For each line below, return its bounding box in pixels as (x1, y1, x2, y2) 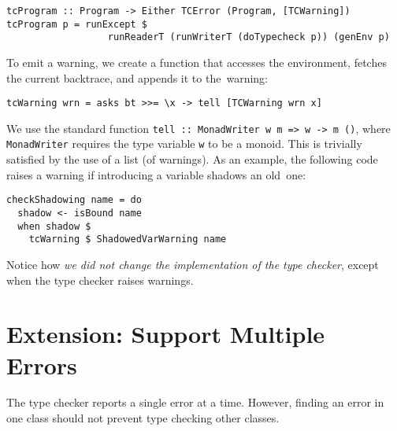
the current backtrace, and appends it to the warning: (6, 69, 268, 86)
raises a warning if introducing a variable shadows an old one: (6, 166, 306, 182)
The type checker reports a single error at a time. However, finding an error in (6, 394, 384, 411)
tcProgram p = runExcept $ (6, 18, 147, 30)
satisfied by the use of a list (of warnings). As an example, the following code (6, 151, 378, 168)
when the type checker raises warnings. (6, 271, 194, 288)
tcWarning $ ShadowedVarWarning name (28, 234, 227, 245)
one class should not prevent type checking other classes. (6, 410, 280, 426)
